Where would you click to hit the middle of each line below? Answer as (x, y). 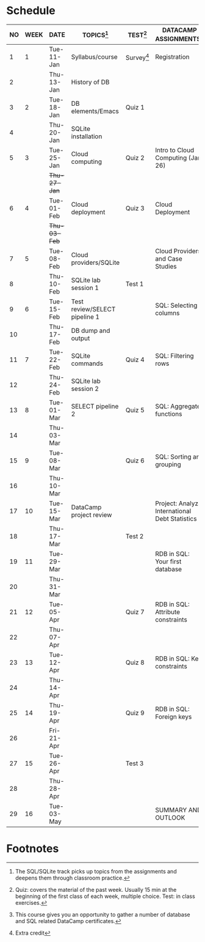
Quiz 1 (135, 108)
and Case (169, 259)
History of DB (90, 82)
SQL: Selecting (176, 305)
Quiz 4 (135, 360)
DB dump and (91, 331)
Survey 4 (137, 57)
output (81, 338)
